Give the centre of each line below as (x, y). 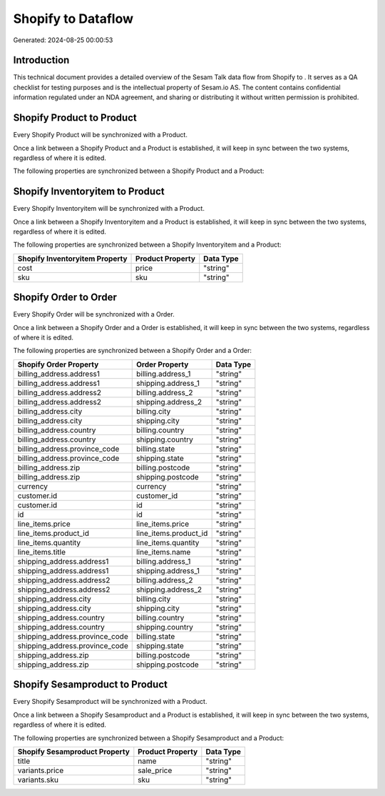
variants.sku (38, 780)
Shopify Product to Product (75, 118)
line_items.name (163, 552)
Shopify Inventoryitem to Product (89, 192)
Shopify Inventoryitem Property (72, 259)
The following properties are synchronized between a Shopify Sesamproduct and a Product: (149, 738)
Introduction (41, 60)
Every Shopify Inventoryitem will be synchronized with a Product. (109, 209)
